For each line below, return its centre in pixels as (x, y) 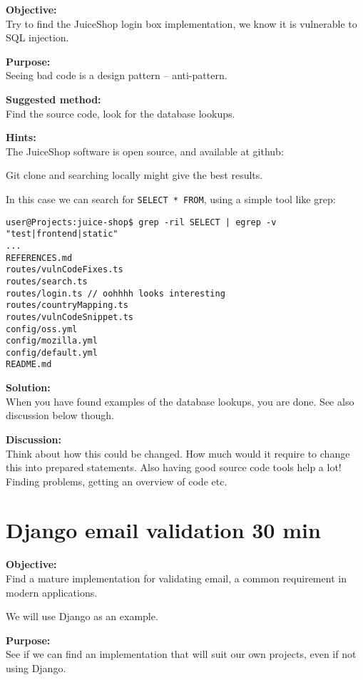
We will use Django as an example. (82, 616)
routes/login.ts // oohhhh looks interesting (116, 293)
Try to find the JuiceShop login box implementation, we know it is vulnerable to (181, 23)
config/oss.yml (42, 329)
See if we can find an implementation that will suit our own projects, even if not (181, 654)
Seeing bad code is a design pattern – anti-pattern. (117, 75)
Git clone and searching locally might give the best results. (134, 175)
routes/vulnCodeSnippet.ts (70, 317)
